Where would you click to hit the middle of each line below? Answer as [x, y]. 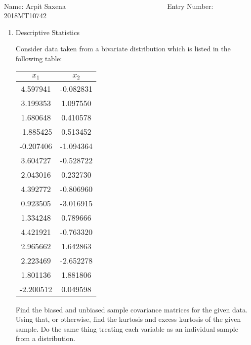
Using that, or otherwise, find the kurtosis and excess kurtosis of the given [128, 319]
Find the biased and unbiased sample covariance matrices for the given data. [132, 309]
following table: [39, 58]
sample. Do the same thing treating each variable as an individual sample [127, 328]
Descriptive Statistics [47, 32]
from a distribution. [45, 338]
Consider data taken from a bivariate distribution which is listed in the [123, 49]
